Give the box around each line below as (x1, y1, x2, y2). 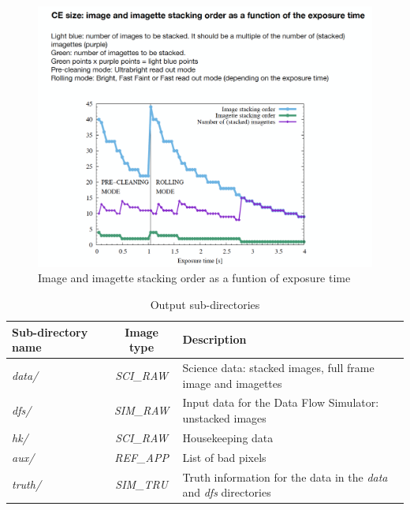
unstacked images (182, 410, 266, 426)
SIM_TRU (115, 476, 168, 493)
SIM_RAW (114, 402, 170, 419)
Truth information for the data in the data (182, 468, 388, 485)
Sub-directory (12, 323, 88, 340)
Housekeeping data (182, 429, 274, 445)
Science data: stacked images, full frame (182, 359, 375, 376)
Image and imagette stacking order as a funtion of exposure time (38, 270, 351, 286)
